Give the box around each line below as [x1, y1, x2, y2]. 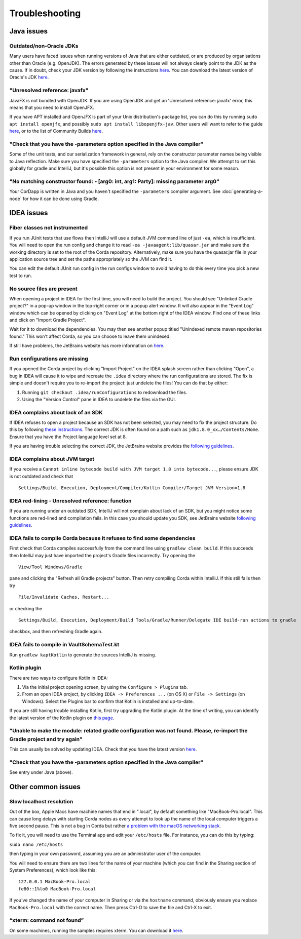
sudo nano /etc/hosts [9, 841, 63, 847]
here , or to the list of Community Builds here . [9, 128, 103, 134]
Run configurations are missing [9, 355, 89, 362]
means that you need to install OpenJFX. [9, 104, 95, 111]
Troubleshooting [9, 8, 81, 19]
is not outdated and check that [9, 473, 73, 479]
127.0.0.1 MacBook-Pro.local [18, 879, 91, 885]
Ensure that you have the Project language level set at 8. [9, 434, 127, 440]
